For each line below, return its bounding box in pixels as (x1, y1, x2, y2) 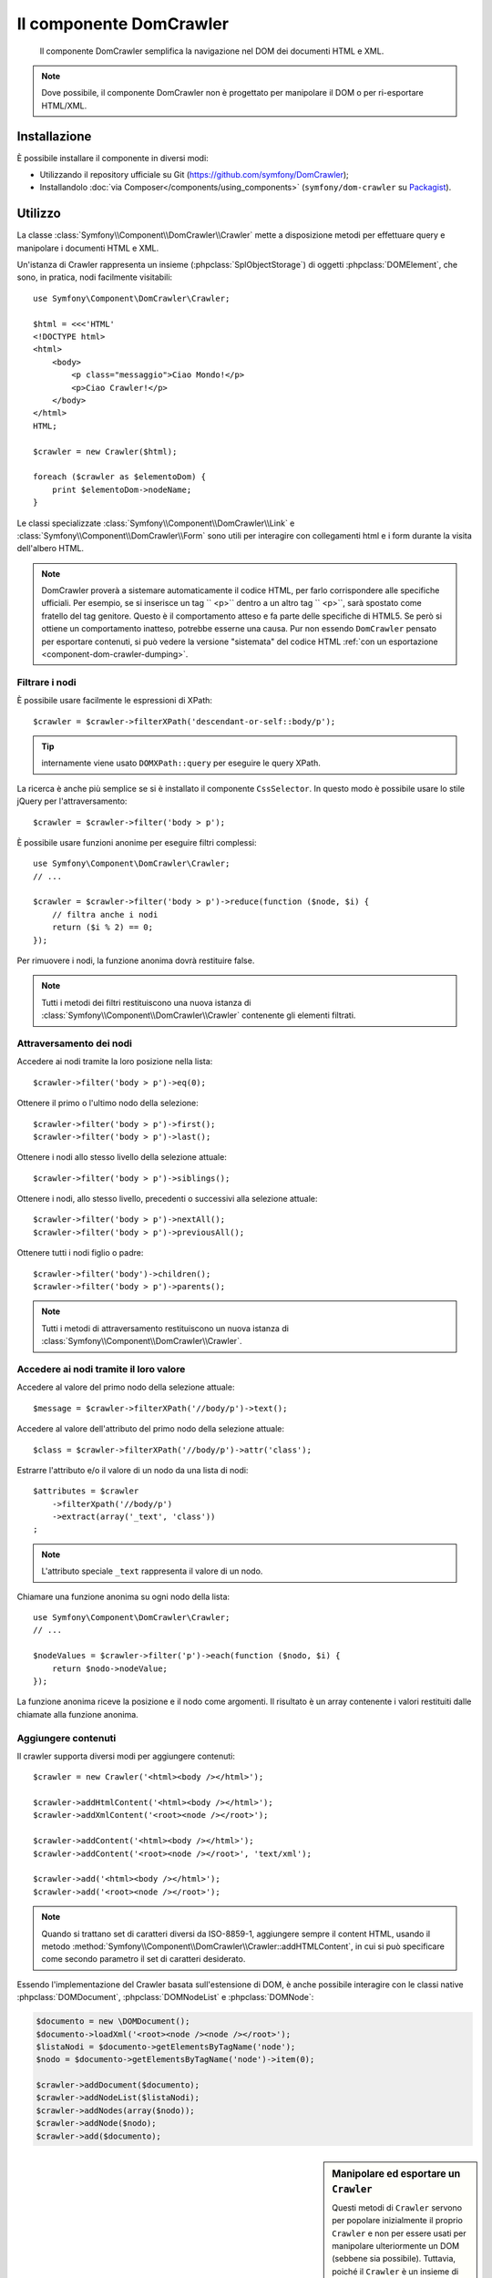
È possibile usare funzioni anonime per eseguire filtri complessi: (16, 836, 257, 847)
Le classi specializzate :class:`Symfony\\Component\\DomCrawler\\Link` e (16, 518, 295, 528)
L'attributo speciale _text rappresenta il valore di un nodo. (41, 1565, 263, 1576)
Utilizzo (16, 206, 61, 221)
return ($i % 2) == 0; (51, 922, 154, 933)
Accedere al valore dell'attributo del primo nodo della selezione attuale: (16, 1423, 285, 1434)
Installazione (16, 128, 92, 144)
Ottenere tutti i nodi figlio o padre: (16, 1247, 144, 1258)
